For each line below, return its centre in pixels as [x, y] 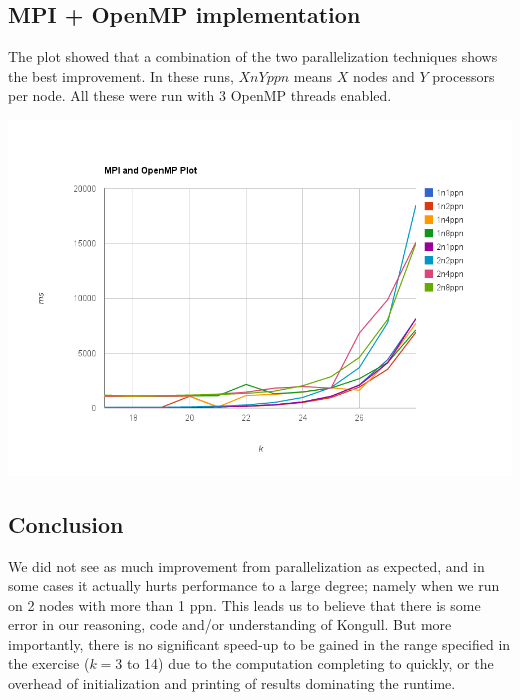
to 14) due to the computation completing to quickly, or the [310, 663]
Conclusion [66, 523]
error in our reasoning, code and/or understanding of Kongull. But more [230, 624]
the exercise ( [49, 663]
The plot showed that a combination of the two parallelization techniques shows [253, 56]
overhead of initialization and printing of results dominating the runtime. [232, 683]
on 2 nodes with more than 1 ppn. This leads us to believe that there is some [244, 604]
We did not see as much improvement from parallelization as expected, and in [246, 565]
